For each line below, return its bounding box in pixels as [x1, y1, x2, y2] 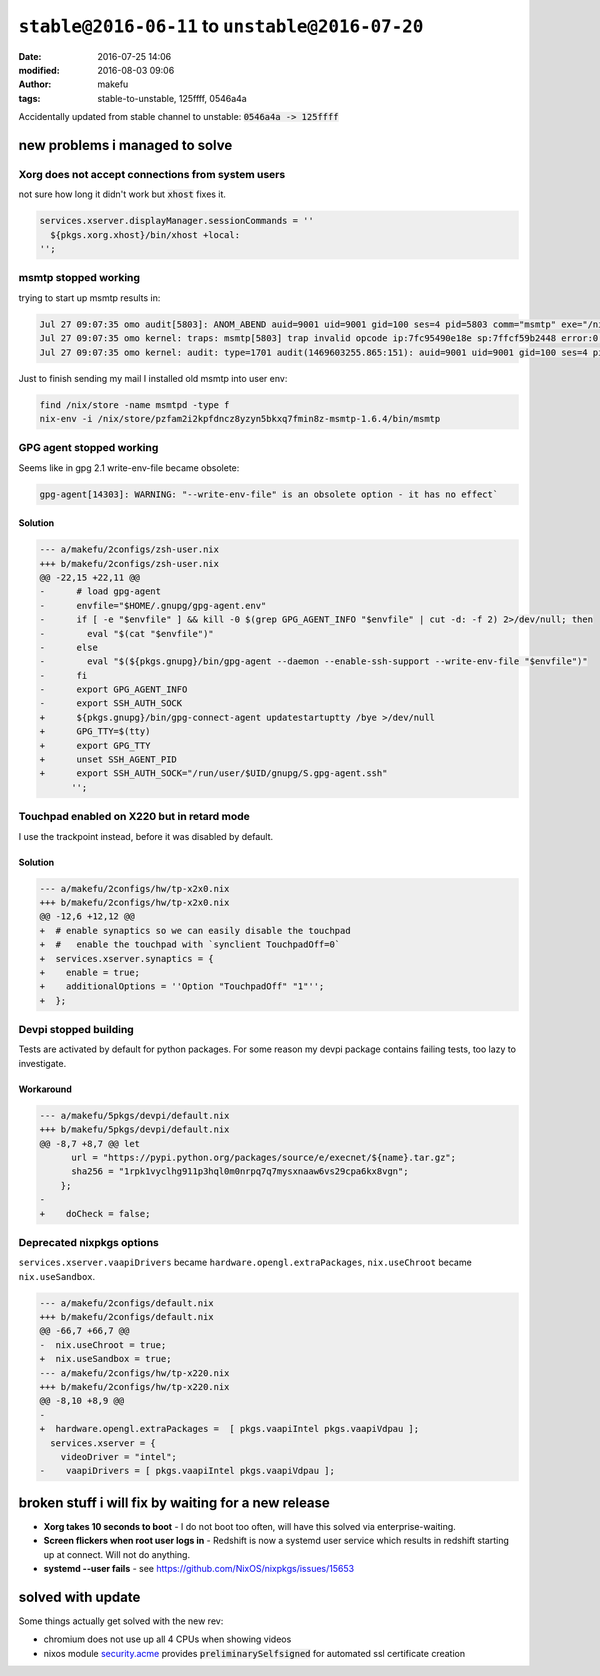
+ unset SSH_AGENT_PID [39, 754, 177, 765]
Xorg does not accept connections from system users [18, 167, 286, 181]
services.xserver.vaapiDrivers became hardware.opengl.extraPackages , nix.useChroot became [18, 1256, 472, 1269]
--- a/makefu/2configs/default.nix [39, 1297, 214, 1309]
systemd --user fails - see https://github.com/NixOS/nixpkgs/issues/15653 [43, 1562, 355, 1574]
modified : [18, 64, 60, 76]
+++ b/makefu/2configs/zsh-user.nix [39, 558, 220, 569]
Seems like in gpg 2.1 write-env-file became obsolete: [18, 461, 240, 474]
